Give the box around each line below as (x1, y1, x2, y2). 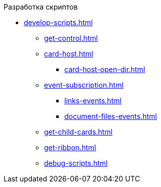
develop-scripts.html (24, 18, 93, 27)
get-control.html (44, 34, 98, 42)
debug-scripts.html (44, 159, 108, 167)
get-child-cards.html (44, 128, 113, 136)
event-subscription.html (44, 81, 124, 89)
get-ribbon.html (44, 143, 96, 152)
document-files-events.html (64, 112, 157, 120)
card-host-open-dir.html (64, 65, 145, 74)
